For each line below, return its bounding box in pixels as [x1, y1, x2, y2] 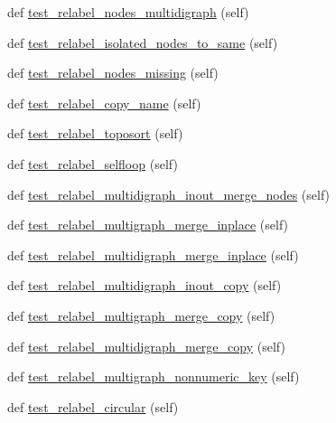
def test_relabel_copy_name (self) [7, 93, 201, 112]
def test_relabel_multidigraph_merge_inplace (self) [7, 245, 299, 264]
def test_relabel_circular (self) [7, 397, 179, 416]
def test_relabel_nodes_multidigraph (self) [7, 3, 249, 21]
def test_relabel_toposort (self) [7, 124, 183, 143]
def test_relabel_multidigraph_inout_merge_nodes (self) [7, 184, 331, 203]
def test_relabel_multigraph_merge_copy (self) [7, 305, 275, 324]
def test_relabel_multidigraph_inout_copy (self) [7, 276, 282, 295]
